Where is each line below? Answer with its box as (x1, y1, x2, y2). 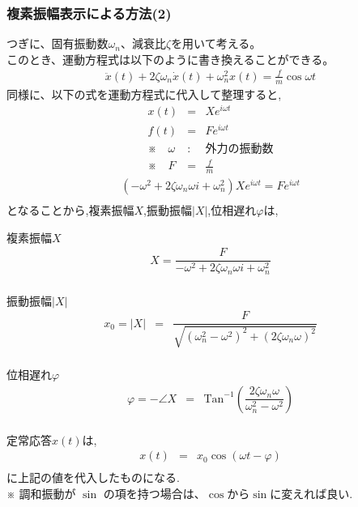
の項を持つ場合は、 (103, 484, 206, 501)
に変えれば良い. (270, 484, 353, 501)
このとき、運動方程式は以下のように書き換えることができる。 (6, 50, 335, 67)
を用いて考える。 (171, 35, 262, 52)
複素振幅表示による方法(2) (6, 2, 172, 23)
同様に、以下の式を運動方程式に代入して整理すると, (6, 85, 282, 102)
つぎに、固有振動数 (6, 35, 109, 52)
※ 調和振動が (6, 484, 76, 501)
